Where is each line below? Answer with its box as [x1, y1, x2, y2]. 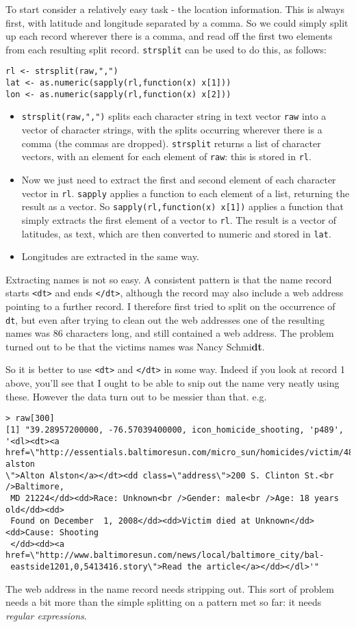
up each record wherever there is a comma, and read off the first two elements [5, 29, 333, 43]
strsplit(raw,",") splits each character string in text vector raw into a [21, 109, 327, 123]
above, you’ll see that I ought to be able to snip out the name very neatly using [5, 376, 340, 390]
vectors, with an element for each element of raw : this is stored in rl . [21, 149, 311, 164]
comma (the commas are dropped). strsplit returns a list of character [21, 136, 321, 150]
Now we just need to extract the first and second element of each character [21, 172, 336, 186]
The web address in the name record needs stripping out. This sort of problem [5, 581, 334, 596]
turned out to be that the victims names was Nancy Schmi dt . [5, 339, 265, 353]
